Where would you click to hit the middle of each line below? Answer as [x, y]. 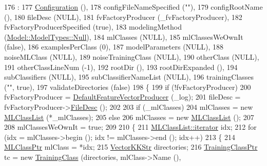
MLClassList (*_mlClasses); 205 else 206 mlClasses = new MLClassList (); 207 [129, 117]
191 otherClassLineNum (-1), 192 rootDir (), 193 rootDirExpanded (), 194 [121, 67]
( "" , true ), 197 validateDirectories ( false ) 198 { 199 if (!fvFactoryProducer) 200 [128, 87]
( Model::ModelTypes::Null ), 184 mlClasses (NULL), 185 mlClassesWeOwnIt [124, 37]
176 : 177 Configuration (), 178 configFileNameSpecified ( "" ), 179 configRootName [133, 7]
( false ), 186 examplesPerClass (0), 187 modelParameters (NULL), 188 [114, 47]
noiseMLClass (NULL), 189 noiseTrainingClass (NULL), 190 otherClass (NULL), [132, 56]
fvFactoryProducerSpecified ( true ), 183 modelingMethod [93, 27]
